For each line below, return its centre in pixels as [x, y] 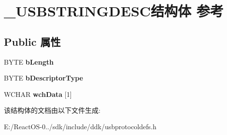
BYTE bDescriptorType [43, 78]
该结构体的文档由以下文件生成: [52, 110]
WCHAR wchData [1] [38, 94]
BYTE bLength [29, 61]
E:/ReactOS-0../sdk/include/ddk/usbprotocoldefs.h [80, 126]
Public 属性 [32, 41]
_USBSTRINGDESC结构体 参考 [114, 11]
